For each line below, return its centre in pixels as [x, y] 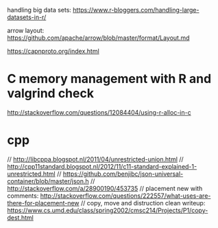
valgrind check [51, 94]
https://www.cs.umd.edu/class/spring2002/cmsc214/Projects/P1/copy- [108, 210]
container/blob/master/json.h [48, 181]
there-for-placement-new [44, 203]
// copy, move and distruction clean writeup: [143, 203]
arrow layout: [26, 31]
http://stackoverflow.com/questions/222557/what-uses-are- [125, 196]
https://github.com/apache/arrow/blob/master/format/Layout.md [98, 38]
